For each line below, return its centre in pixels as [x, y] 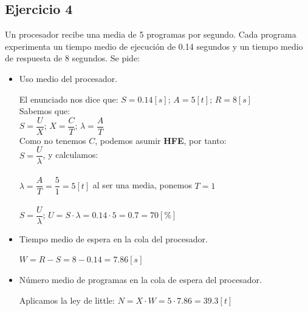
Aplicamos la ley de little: [67, 300]
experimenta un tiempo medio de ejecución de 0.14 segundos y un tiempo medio [154, 46]
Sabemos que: [45, 111]
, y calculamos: [70, 155]
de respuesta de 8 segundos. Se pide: [72, 58]
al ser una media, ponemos [142, 185]
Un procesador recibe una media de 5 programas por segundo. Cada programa [151, 34]
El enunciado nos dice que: [69, 99]
